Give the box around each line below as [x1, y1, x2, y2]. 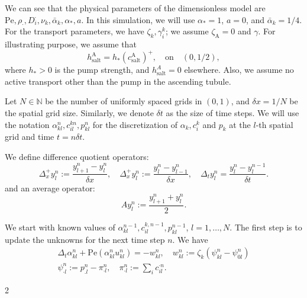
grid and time [5, 130, 54, 143]
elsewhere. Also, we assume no [184, 63, 294, 76]
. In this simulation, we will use [81, 13, 195, 25]
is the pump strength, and [54, 63, 150, 76]
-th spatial [256, 118, 293, 130]
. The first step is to [230, 221, 302, 233]
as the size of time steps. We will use [166, 107, 299, 119]
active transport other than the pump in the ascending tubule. [5, 75, 231, 87]
